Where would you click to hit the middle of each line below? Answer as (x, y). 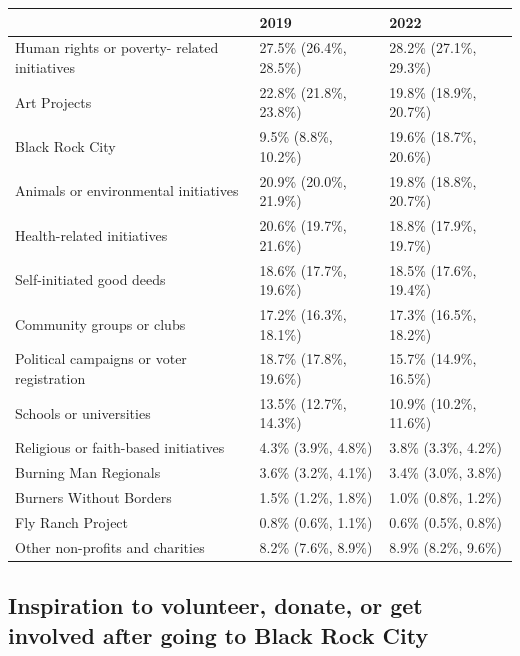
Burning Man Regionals (88, 472)
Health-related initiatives (91, 234)
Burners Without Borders (93, 496)
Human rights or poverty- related (117, 47)
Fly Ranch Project (72, 521)
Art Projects (53, 101)
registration (50, 378)
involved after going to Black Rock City (218, 634)
